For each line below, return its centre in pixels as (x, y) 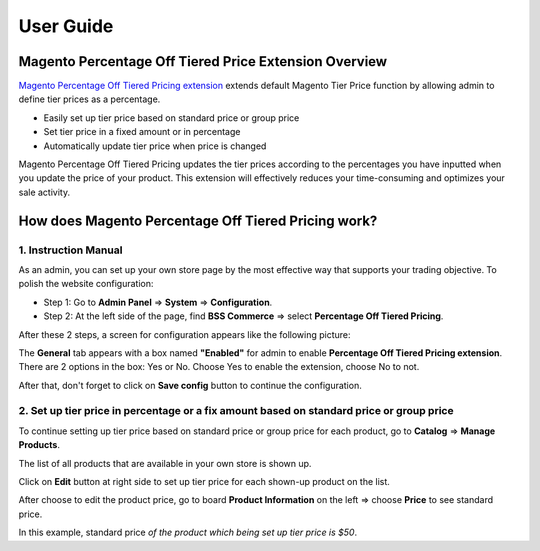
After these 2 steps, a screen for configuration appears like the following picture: (184, 334)
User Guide (66, 26)
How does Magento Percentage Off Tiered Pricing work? (198, 220)
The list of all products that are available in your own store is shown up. (165, 463)
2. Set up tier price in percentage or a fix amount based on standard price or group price (236, 411)
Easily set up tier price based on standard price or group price (171, 117)
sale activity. (44, 192)
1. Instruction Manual (70, 250)
